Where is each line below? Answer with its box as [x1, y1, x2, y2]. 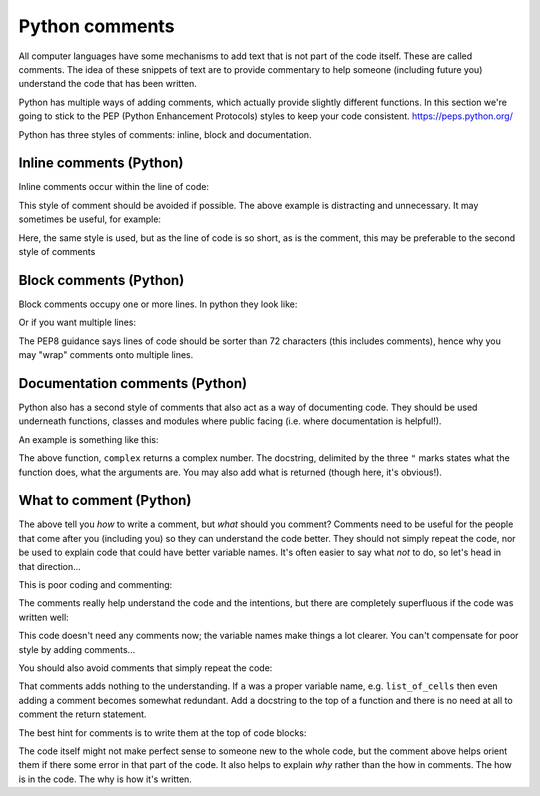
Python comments [18, 15, 175, 37]
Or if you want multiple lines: [18, 316, 137, 329]
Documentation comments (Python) [18, 375, 248, 392]
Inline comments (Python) [18, 155, 184, 172]
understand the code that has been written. [18, 78, 197, 90]
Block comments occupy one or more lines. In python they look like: [18, 298, 298, 310]
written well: [18, 611, 69, 623]
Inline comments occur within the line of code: [18, 181, 210, 193]
